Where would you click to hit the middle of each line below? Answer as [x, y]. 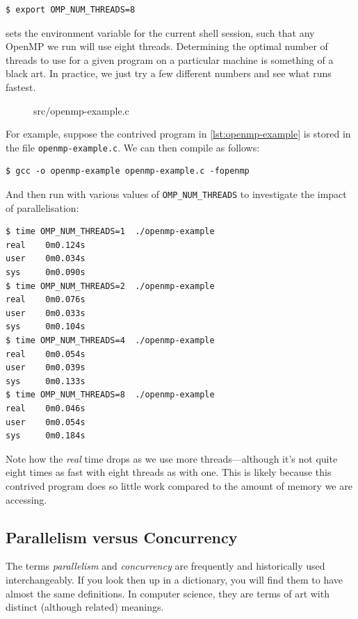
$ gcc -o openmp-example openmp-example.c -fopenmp [128, 171]
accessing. [26, 499]
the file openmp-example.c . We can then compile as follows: [133, 147]
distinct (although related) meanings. [85, 607]
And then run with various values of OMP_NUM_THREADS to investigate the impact [176, 194]
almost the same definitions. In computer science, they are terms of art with [168, 593]
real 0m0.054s [46, 354]
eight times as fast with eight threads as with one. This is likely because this [169, 472]
